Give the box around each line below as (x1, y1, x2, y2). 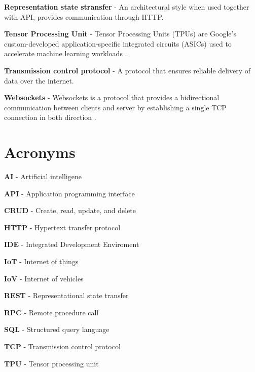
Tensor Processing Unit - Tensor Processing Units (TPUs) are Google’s (4, 28, 236, 39)
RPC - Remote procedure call (4, 307, 99, 317)
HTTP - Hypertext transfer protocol (4, 222, 121, 232)
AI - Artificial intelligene (4, 171, 82, 182)
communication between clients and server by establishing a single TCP (4, 102, 227, 112)
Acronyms (4, 142, 76, 162)
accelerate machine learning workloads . (4, 48, 127, 59)
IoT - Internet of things (4, 256, 79, 267)
